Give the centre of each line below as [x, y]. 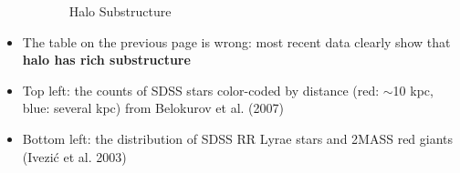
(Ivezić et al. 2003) [74, 156]
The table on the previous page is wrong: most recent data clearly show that [236, 41]
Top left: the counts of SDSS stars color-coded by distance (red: [201, 90]
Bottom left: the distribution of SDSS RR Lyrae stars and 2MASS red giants [238, 138]
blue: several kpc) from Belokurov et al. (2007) [153, 108]
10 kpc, [413, 90]
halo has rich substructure [106, 60]
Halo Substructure [120, 11]
